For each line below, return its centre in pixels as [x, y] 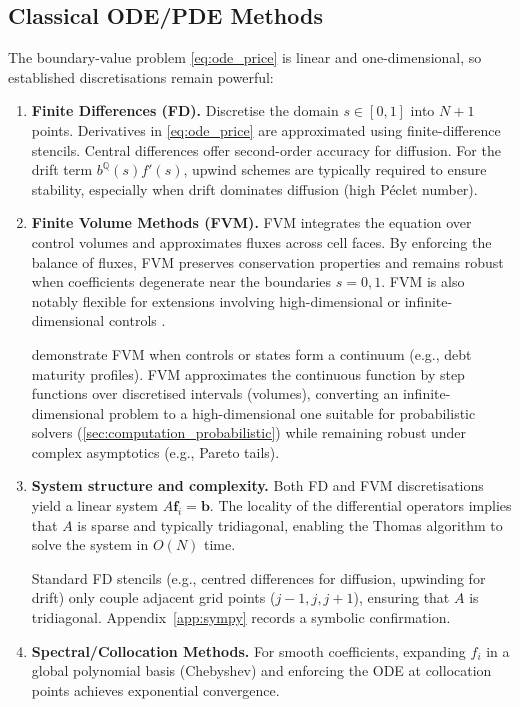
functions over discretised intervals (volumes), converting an [215, 393]
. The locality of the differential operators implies [360, 505]
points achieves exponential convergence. [155, 689]
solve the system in [90, 544]
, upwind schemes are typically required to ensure [335, 169]
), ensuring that [401, 597]
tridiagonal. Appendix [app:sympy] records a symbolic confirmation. [241, 617]
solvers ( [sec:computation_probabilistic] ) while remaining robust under [249, 432]
